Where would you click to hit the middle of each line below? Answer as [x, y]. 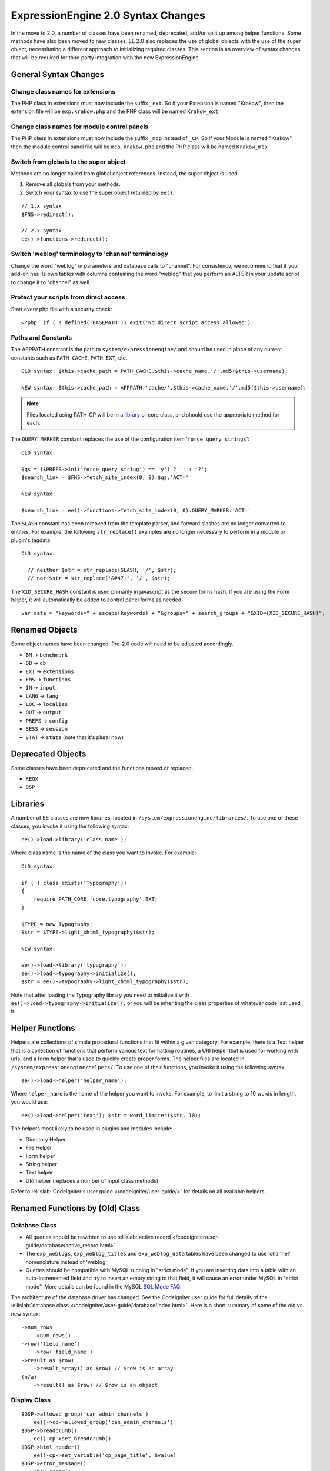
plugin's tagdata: [31, 540]
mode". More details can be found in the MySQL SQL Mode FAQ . [104, 1286]
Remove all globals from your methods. [73, 184]
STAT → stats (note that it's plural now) [74, 737]
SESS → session [46, 729]
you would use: [29, 1102]
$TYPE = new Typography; [57, 924]
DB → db [36, 663]
